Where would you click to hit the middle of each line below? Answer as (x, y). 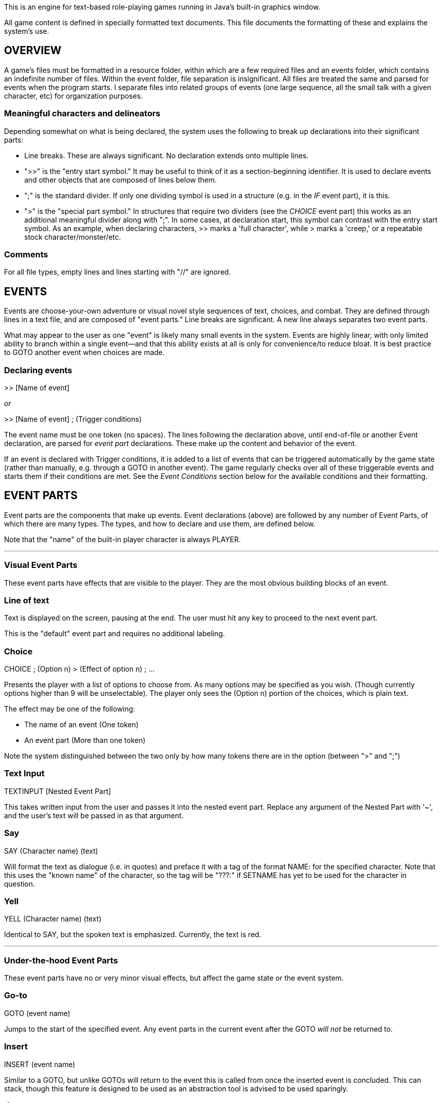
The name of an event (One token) (81, 725)
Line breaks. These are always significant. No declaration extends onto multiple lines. (166, 155)
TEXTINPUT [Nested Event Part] (58, 791)
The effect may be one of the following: (70, 709)
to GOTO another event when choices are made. (84, 352)
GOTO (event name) (37, 1013)
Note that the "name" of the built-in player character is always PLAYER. (123, 539)
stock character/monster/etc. (73, 237)
